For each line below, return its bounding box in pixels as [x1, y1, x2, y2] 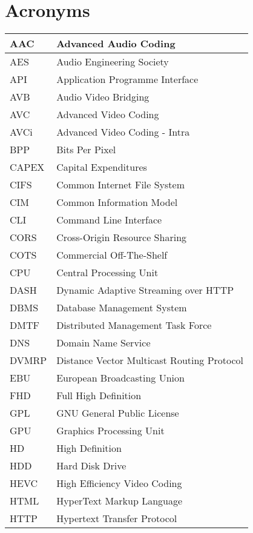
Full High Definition [56, 388, 142, 403]
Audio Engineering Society [56, 55, 169, 69]
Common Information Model [56, 195, 178, 210]
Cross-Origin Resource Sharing [56, 230, 187, 245]
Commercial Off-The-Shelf [56, 248, 168, 262]
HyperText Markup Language [56, 494, 183, 508]
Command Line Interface [56, 213, 162, 227]
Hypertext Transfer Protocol [56, 511, 177, 526]
